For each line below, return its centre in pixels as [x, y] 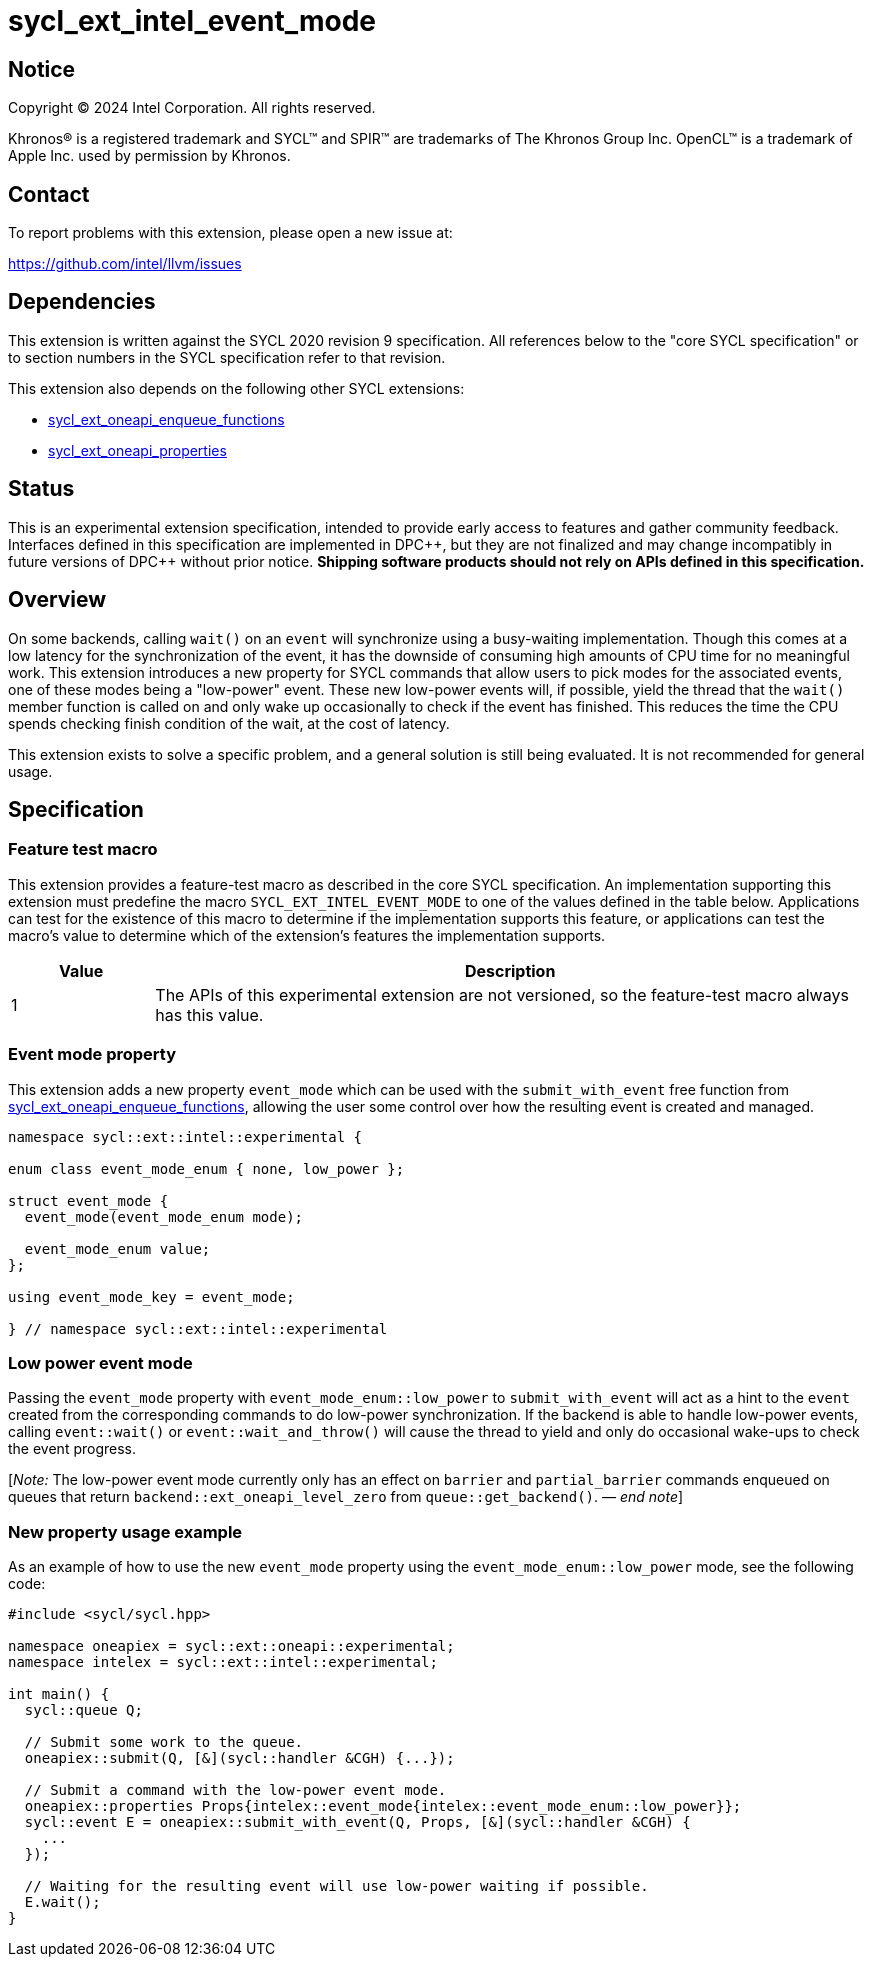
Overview [57, 600]
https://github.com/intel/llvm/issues [125, 264]
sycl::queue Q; [83, 1710]
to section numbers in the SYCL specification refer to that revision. [227, 357]
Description [510, 970]
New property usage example [125, 1531]
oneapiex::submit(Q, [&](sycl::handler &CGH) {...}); [239, 1758]
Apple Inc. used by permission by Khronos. [149, 156]
